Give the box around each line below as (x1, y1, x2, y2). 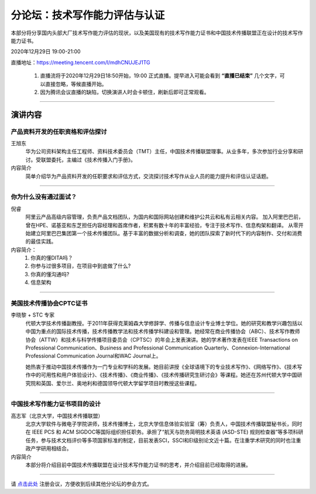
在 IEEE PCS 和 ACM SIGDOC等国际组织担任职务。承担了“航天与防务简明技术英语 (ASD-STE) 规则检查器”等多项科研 (25, 428, 304, 435)
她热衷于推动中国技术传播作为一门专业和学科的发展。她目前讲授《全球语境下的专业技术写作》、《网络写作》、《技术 (25, 363, 297, 370)
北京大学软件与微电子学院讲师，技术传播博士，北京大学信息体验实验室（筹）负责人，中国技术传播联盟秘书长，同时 (25, 420, 303, 427)
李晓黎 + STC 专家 (11, 311, 55, 318)
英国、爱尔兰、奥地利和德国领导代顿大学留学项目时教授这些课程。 (40, 379, 200, 386)
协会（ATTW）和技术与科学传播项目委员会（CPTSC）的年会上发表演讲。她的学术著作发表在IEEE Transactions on (25, 336, 298, 343)
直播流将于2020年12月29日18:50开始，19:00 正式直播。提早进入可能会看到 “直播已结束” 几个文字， (40, 72, 280, 79)
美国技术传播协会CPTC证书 (11, 299, 88, 307)
